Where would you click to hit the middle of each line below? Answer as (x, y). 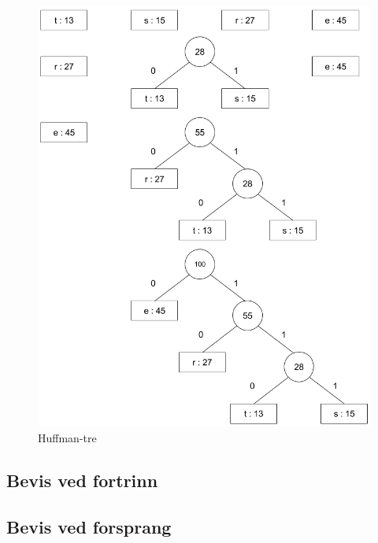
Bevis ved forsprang (89, 526)
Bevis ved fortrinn (82, 480)
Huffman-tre (67, 437)
